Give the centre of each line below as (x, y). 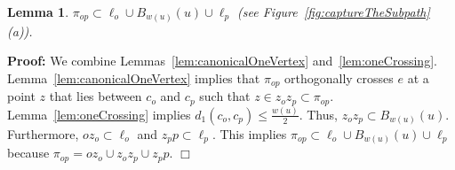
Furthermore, (43, 133)
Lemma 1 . (38, 12)
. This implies (249, 133)
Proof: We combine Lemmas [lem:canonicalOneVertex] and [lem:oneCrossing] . (222, 61)
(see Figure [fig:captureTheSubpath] (334, 12)
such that (225, 96)
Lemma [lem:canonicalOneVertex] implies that (134, 77)
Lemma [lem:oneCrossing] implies (99, 114)
